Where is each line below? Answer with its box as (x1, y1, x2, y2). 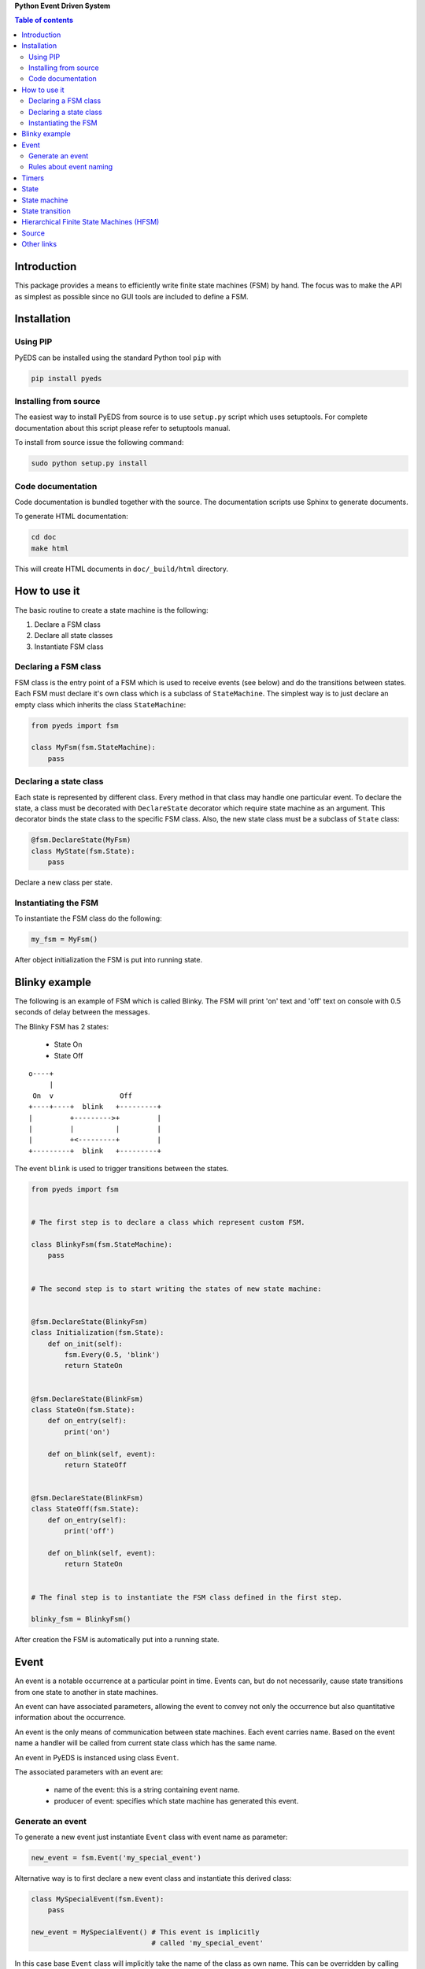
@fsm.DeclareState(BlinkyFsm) (31, 1317, 148, 1326)
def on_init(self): (47, 1339, 124, 1348)
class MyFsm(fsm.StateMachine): (31, 743, 157, 752)
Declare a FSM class (34, 619, 102, 629)
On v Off (32, 1091, 133, 1100)
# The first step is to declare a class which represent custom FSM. (31, 1218, 305, 1227)
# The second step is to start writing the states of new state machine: (31, 1284, 322, 1293)
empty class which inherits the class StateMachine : (14, 699, 187, 709)
